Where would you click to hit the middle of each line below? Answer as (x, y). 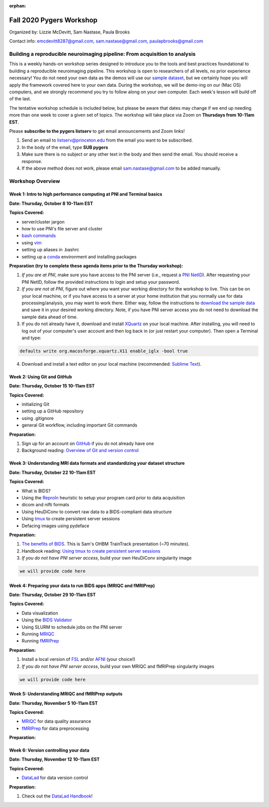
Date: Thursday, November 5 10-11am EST (54, 703)
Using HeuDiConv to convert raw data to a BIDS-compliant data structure (97, 512)
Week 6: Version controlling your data (49, 750)
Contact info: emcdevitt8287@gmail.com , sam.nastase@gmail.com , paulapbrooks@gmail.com (106, 41)
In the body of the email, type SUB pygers (65, 147)
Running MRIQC (38, 634)
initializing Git (35, 404)
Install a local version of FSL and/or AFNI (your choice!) (78, 659)
